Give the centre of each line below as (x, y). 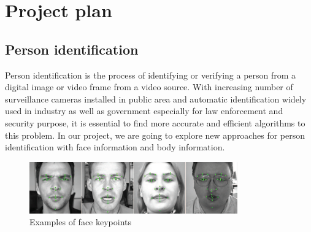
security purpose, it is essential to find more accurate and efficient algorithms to (155, 122)
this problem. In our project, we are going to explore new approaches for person (155, 135)
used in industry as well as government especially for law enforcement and (144, 111)
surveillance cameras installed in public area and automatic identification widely (156, 99)
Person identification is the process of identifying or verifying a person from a (151, 75)
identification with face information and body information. (115, 147)
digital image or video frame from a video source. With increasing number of (149, 87)
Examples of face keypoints (81, 222)
